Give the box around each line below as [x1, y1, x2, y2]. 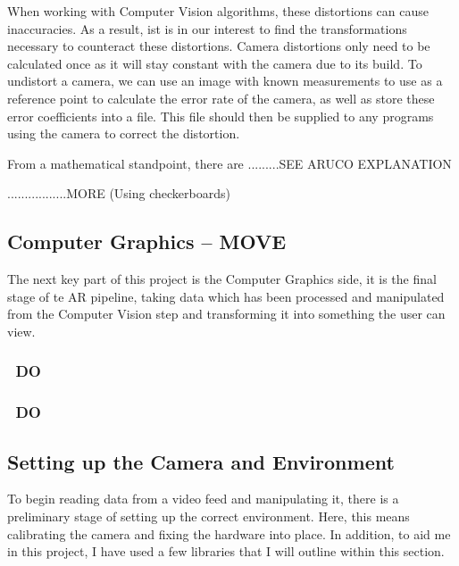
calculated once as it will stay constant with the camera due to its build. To [7, 54, 422, 72]
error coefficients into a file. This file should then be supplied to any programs [7, 106, 434, 125]
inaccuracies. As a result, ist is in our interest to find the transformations [7, 19, 407, 37]
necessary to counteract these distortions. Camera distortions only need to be [7, 37, 430, 55]
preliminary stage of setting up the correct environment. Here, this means [7, 507, 410, 525]
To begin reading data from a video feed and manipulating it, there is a [7, 489, 399, 508]
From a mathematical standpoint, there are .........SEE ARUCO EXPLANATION [7, 154, 452, 172]
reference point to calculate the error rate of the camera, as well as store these [7, 88, 435, 107]
